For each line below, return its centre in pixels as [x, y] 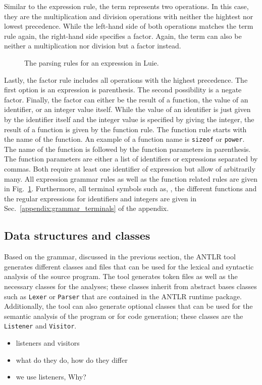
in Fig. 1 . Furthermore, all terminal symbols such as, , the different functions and [130, 188]
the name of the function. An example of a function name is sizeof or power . [124, 139]
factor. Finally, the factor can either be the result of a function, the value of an [126, 99]
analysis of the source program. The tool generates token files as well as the [121, 276]
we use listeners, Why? [51, 377]
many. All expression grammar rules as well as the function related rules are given [131, 178]
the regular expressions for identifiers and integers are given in [100, 198]
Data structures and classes [77, 235]
